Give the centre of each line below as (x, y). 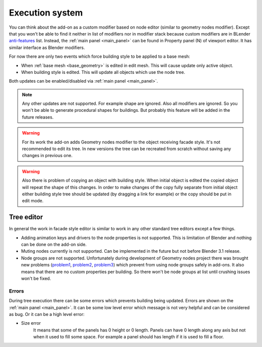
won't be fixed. (36, 278)
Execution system (46, 13)
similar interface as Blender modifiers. (47, 47)
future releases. (38, 117)
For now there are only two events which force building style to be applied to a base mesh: (99, 56)
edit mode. (33, 201)
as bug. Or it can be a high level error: (47, 314)
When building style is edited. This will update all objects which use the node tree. (103, 72)
